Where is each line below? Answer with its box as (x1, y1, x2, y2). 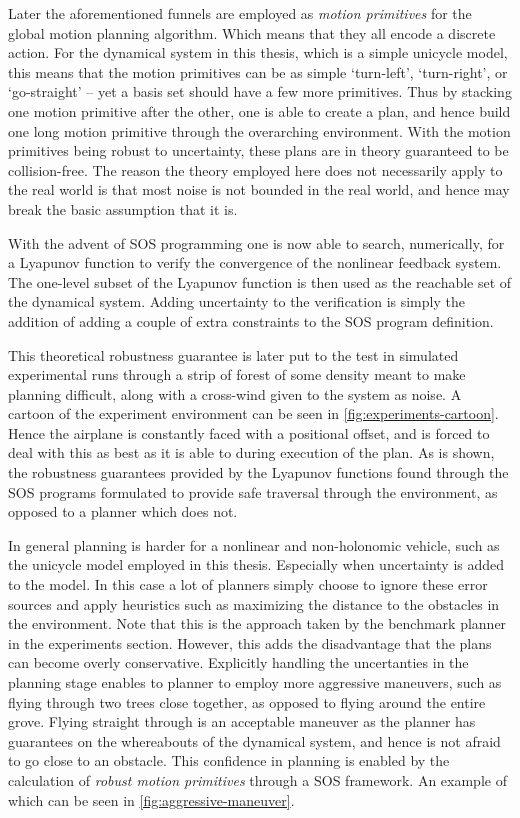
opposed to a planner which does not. (8, 501, 238, 522)
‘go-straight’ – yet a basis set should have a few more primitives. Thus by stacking (8, 81, 512, 102)
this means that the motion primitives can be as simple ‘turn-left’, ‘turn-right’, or (8, 61, 508, 82)
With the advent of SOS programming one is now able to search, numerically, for (8, 232, 505, 253)
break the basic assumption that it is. (8, 198, 238, 219)
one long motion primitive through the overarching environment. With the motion (8, 120, 511, 141)
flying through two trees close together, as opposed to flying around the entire (8, 691, 486, 712)
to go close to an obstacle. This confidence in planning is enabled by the (8, 750, 450, 771)
